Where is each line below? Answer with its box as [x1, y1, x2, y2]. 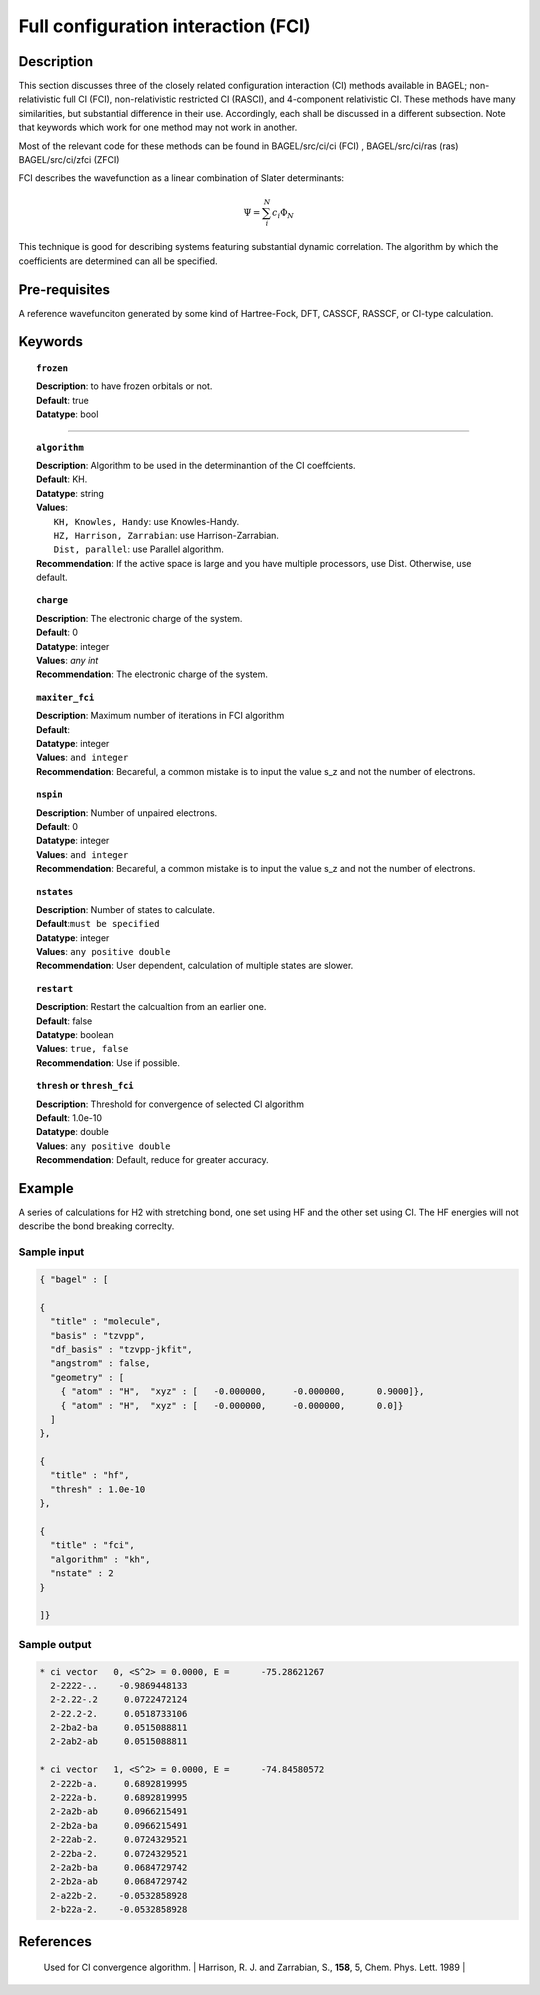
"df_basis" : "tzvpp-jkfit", [50, 1343, 194, 1355]
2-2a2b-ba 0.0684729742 [50, 1861, 188, 1873]
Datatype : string [36, 487, 105, 499]
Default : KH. [36, 473, 88, 485]
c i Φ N [271, 206, 295, 220]
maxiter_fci [36, 691, 95, 703]
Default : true [36, 394, 89, 406]
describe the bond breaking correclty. [18, 1220, 175, 1232]
